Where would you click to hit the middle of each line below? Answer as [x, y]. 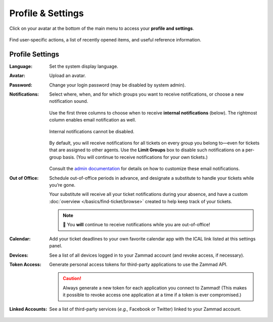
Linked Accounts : [28, 309]
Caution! [72, 278]
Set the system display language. [84, 66]
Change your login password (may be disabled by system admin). [118, 85]
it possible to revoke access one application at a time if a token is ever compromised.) [152, 295]
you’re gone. [62, 185]
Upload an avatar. [67, 75]
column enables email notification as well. [93, 120]
